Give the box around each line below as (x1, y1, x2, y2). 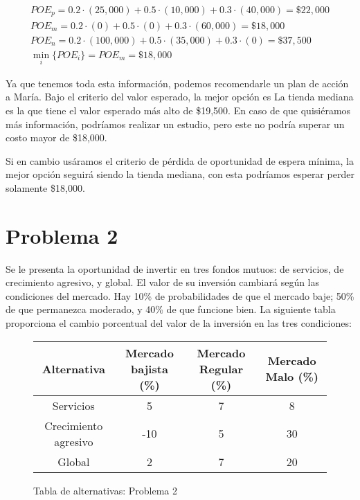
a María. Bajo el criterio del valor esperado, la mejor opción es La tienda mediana (6, 89, 354, 104)
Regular (199, 360, 244, 377)
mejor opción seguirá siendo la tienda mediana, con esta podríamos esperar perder (6, 167, 354, 181)
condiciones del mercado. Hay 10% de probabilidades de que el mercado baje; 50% (6, 288, 354, 303)
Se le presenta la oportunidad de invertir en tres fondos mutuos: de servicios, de (6, 261, 344, 276)
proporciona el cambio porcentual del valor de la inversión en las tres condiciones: (6, 316, 352, 330)
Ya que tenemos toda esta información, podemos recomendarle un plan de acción (6, 75, 349, 90)
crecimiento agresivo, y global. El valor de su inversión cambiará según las (6, 275, 320, 289)
